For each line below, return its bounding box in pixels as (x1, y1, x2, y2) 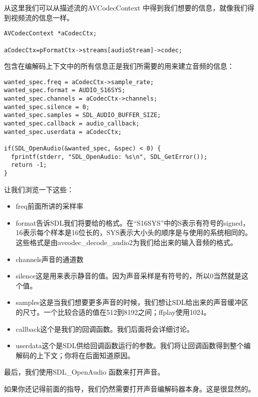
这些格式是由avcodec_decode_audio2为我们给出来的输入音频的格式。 (15, 237, 238, 247)
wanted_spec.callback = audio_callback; (4, 120, 140, 128)
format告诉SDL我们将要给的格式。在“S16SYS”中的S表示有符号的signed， (15, 217, 250, 228)
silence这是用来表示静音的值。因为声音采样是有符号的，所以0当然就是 (15, 270, 242, 281)
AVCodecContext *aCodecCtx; (4, 30, 97, 37)
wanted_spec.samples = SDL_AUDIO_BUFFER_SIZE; (4, 112, 161, 119)
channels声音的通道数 (15, 254, 84, 264)
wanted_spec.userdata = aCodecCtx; (4, 128, 122, 135)
